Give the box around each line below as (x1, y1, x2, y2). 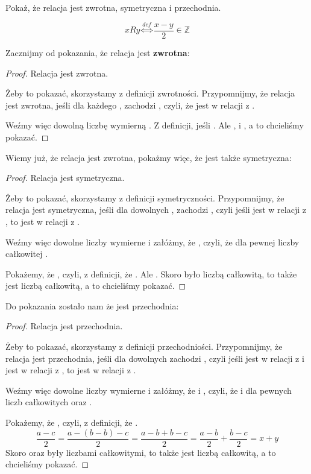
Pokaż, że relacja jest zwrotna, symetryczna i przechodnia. (5, 1, 221, 13)
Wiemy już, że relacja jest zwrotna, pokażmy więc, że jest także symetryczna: (5, 151, 292, 163)
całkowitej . (5, 247, 48, 260)
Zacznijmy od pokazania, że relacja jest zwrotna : (5, 46, 190, 58)
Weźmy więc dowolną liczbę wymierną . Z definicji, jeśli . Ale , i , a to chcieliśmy (5, 119, 304, 131)
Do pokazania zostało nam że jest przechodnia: (5, 299, 179, 312)
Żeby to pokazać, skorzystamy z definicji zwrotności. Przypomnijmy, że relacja (5, 87, 295, 100)
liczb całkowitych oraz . (5, 396, 92, 408)
